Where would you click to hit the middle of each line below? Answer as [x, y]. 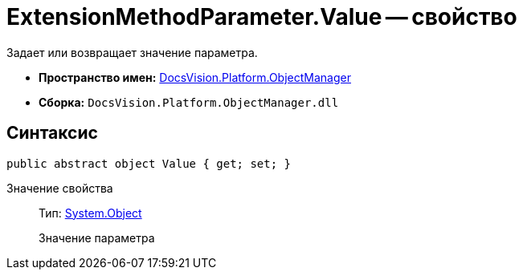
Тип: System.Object [90, 213]
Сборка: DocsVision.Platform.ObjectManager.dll [189, 102]
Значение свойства [60, 188]
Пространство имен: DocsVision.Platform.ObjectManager [195, 77]
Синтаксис [52, 133]
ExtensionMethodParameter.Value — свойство [262, 17]
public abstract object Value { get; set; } [149, 163]
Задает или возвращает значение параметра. [132, 52]
